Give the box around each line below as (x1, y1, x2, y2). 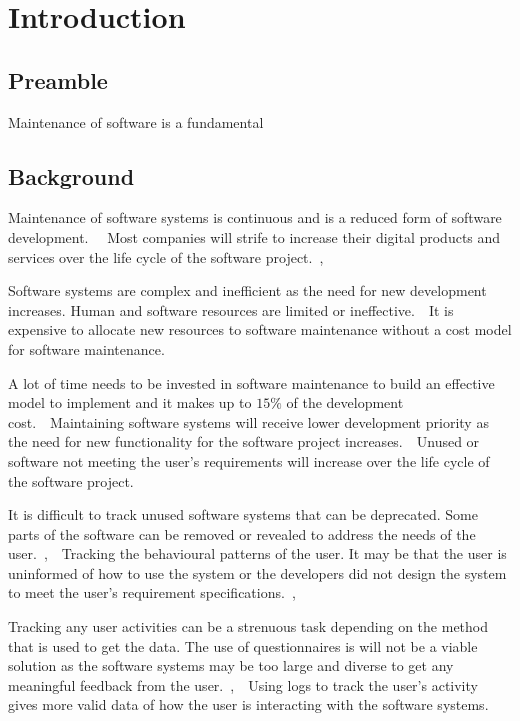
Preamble (8, 64, 108, 95)
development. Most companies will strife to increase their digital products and (8, 226, 501, 247)
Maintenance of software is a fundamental (8, 111, 264, 132)
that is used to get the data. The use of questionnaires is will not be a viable (8, 635, 478, 656)
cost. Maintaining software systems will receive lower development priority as (8, 411, 489, 432)
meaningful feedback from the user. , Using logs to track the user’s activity (8, 674, 478, 695)
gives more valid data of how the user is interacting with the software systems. (8, 694, 489, 715)
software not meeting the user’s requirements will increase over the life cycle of (8, 450, 490, 471)
